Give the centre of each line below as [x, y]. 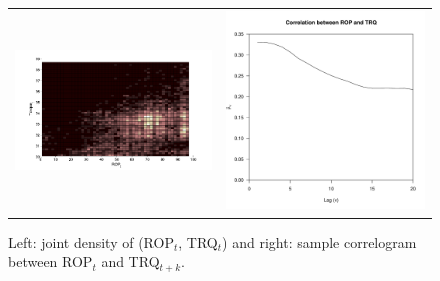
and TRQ [130, 261]
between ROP [50, 261]
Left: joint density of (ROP [91, 241]
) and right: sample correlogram [319, 241]
